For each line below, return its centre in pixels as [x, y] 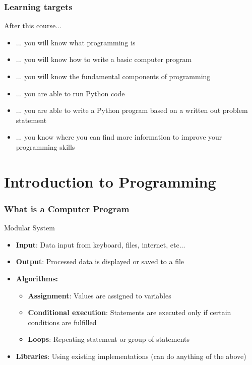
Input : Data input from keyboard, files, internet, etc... [101, 244]
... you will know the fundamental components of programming [113, 76]
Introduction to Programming [110, 181]
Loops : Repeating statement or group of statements [109, 339]
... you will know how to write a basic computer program [104, 59]
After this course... [33, 25]
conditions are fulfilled [62, 322]
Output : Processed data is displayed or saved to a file [100, 261]
